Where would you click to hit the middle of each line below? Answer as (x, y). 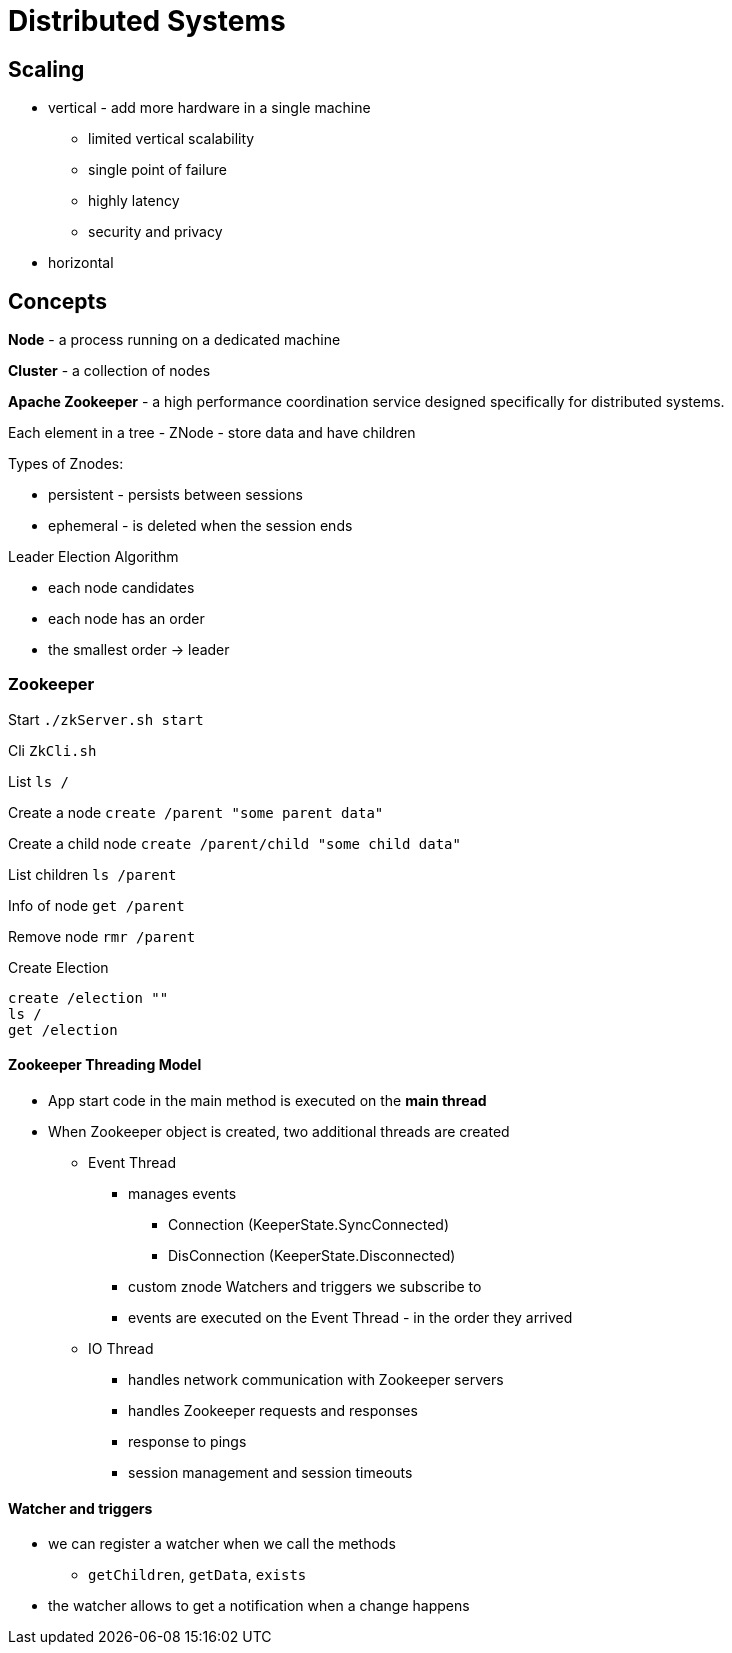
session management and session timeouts (270, 1472)
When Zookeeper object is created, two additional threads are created (279, 1131)
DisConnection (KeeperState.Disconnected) (312, 1255)
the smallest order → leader (139, 650)
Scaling (46, 69)
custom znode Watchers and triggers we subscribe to (305, 1286)
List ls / (38, 781)
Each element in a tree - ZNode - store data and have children (212, 433)
